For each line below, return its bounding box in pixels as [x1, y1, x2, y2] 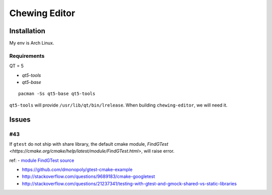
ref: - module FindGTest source [9, 157, 75, 163]
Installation [9, 27, 45, 35]
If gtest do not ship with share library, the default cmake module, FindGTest [9, 141, 169, 147]
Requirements [9, 52, 45, 59]
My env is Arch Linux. [9, 40, 54, 46]
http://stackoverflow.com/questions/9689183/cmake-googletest [22, 173, 156, 179]
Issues [9, 115, 31, 124]
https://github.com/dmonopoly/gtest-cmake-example [22, 166, 133, 173]
